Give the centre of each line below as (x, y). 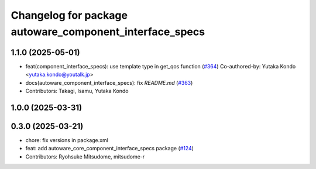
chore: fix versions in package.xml (67, 140)
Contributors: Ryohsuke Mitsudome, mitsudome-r (85, 156)
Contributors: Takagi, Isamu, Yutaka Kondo (77, 91)
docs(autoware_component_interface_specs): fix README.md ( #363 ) (109, 82)
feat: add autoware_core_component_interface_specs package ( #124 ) (110, 149)
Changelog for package (69, 15)
